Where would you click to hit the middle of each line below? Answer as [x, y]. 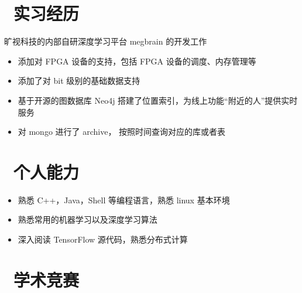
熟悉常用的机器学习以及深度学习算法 [87, 219]
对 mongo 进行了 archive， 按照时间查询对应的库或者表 [122, 132]
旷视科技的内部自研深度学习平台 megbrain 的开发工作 [106, 41]
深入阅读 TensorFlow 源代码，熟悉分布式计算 [103, 239]
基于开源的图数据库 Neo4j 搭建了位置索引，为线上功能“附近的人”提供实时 [158, 100]
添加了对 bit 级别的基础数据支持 [79, 81]
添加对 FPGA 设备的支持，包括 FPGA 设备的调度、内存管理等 [137, 61]
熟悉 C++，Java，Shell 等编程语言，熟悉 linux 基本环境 [124, 200]
